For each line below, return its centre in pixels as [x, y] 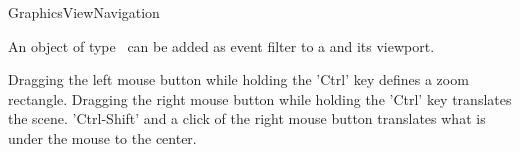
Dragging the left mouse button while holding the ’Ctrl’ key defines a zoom [238, 79]
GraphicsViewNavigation [84, 12]
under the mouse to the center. [102, 137]
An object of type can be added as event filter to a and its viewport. [221, 45]
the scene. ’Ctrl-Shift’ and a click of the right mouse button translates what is [247, 118]
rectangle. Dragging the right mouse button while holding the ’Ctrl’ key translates [260, 98]
